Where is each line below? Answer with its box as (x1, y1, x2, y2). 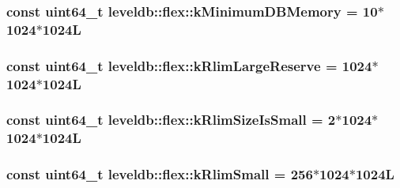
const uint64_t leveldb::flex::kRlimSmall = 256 (6, 164, 313, 184)
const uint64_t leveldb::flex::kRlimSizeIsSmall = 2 (6, 110, 336, 130)
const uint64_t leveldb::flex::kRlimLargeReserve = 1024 (6, 55, 372, 75)
